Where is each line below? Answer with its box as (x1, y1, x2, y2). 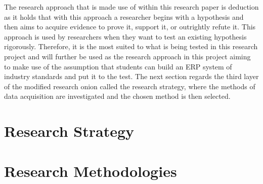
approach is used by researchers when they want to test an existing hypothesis (4, 31, 247, 42)
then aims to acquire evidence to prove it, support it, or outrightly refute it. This (4, 21, 256, 32)
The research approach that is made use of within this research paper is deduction (4, 2, 259, 12)
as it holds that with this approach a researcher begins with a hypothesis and (4, 11, 244, 22)
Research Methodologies (4, 160, 177, 181)
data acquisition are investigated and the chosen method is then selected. (4, 91, 231, 101)
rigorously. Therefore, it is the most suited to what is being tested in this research (4, 41, 258, 52)
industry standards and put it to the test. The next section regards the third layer (4, 71, 259, 82)
